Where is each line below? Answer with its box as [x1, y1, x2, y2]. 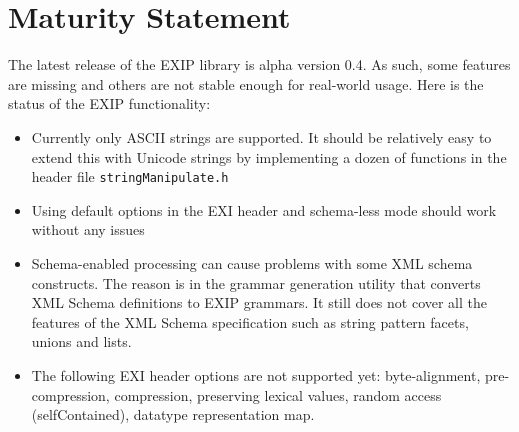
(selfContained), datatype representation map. [31, 404, 315, 425]
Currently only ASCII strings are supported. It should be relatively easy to [31, 126, 492, 147]
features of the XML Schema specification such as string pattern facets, [31, 311, 469, 332]
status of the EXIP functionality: [8, 93, 211, 114]
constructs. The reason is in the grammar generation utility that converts [31, 272, 481, 293]
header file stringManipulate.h [31, 166, 229, 187]
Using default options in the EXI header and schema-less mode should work [31, 199, 497, 220]
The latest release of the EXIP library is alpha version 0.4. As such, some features [8, 54, 511, 75]
